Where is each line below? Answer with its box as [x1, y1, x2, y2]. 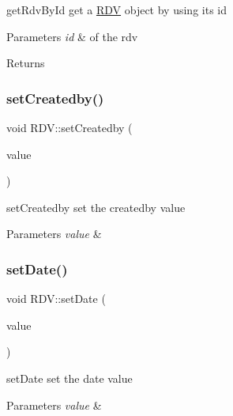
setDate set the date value [6, 369, 133, 386]
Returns [6, 55, 45, 71]
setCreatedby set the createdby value [6, 199, 186, 215]
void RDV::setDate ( [6, 290, 106, 307]
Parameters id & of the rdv [6, 28, 138, 44]
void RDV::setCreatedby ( [6, 119, 133, 135]
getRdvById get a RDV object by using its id [6, 2, 227, 17]
